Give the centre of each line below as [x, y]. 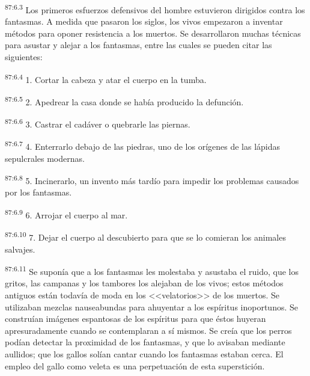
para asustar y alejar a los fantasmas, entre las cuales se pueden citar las [138, 45]
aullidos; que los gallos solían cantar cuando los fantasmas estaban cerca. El [144, 353]
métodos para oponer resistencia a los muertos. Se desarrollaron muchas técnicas [153, 33]
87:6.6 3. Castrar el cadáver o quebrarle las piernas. [98, 123]
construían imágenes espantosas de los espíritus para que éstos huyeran [135, 319]
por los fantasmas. [38, 192]
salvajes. [20, 249]
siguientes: [24, 57]
